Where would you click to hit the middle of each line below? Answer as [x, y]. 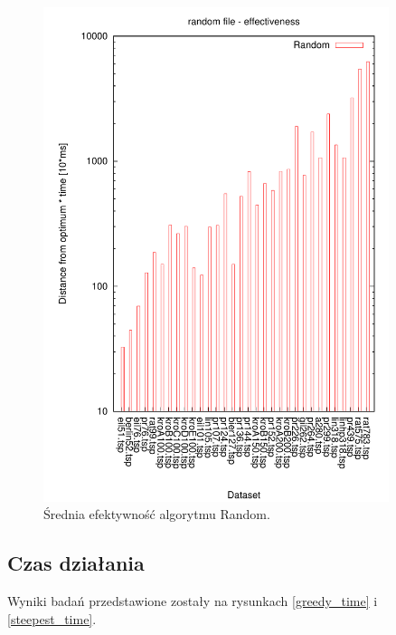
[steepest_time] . [52, 618]
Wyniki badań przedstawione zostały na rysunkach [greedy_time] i [193, 601]
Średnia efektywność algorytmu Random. [157, 514]
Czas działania [76, 563]
